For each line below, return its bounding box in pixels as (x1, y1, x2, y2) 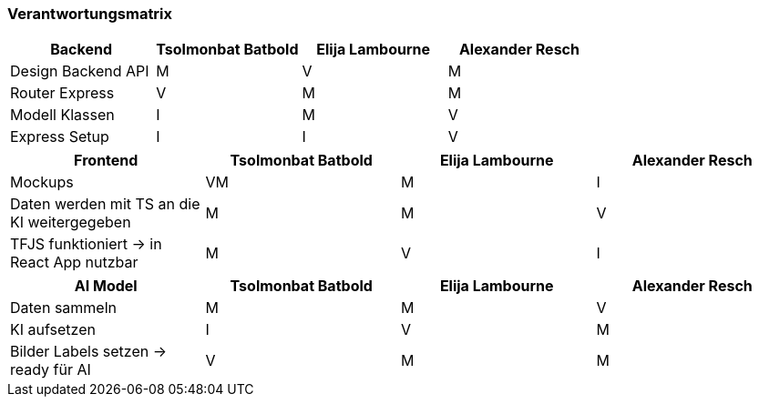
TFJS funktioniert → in (10, 235, 162, 254)
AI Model (74, 277, 138, 296)
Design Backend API (10, 62, 149, 81)
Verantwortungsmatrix (7, 5, 173, 23)
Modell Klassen (10, 106, 115, 125)
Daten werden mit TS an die (10, 195, 200, 214)
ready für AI (10, 360, 91, 379)
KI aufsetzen (10, 320, 96, 339)
